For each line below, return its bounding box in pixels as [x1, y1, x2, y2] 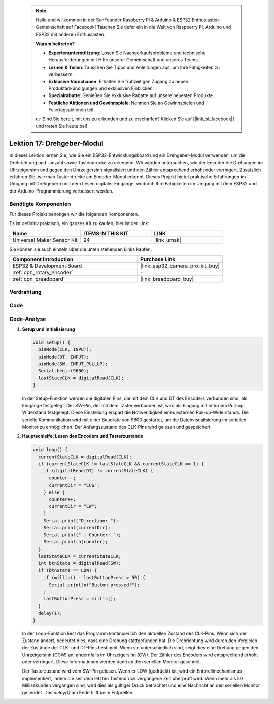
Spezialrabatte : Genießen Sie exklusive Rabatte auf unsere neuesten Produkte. [48, 92, 214, 99]
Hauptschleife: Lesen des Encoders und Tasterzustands [22, 433, 143, 439]
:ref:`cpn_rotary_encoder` [12, 269, 74, 276]
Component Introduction [12, 255, 74, 263]
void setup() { [32, 339, 71, 345]
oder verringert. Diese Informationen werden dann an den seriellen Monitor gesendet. [22, 659, 201, 665]
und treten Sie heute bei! [36, 123, 87, 129]
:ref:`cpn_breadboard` [12, 276, 65, 283]
